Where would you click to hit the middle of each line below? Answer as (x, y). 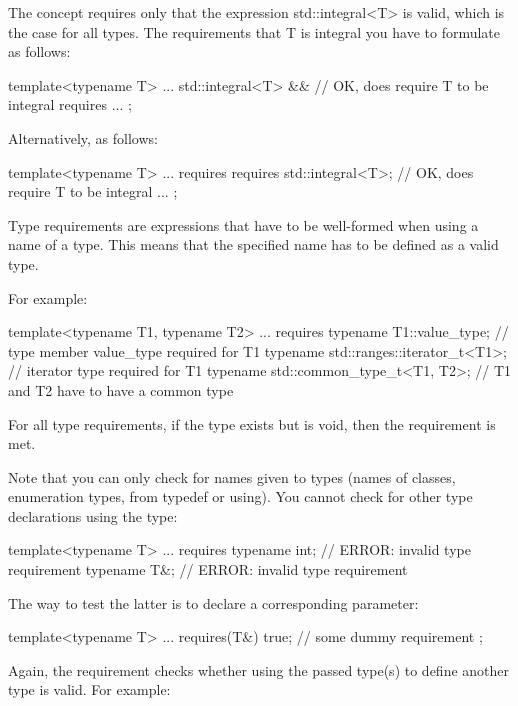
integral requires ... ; (70, 104)
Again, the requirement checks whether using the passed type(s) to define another (259, 669)
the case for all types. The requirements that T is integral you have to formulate (254, 31)
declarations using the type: (93, 515)
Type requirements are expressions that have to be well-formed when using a (243, 224)
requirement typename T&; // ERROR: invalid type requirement (208, 569)
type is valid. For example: (89, 689)
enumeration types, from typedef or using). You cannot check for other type (240, 496)
